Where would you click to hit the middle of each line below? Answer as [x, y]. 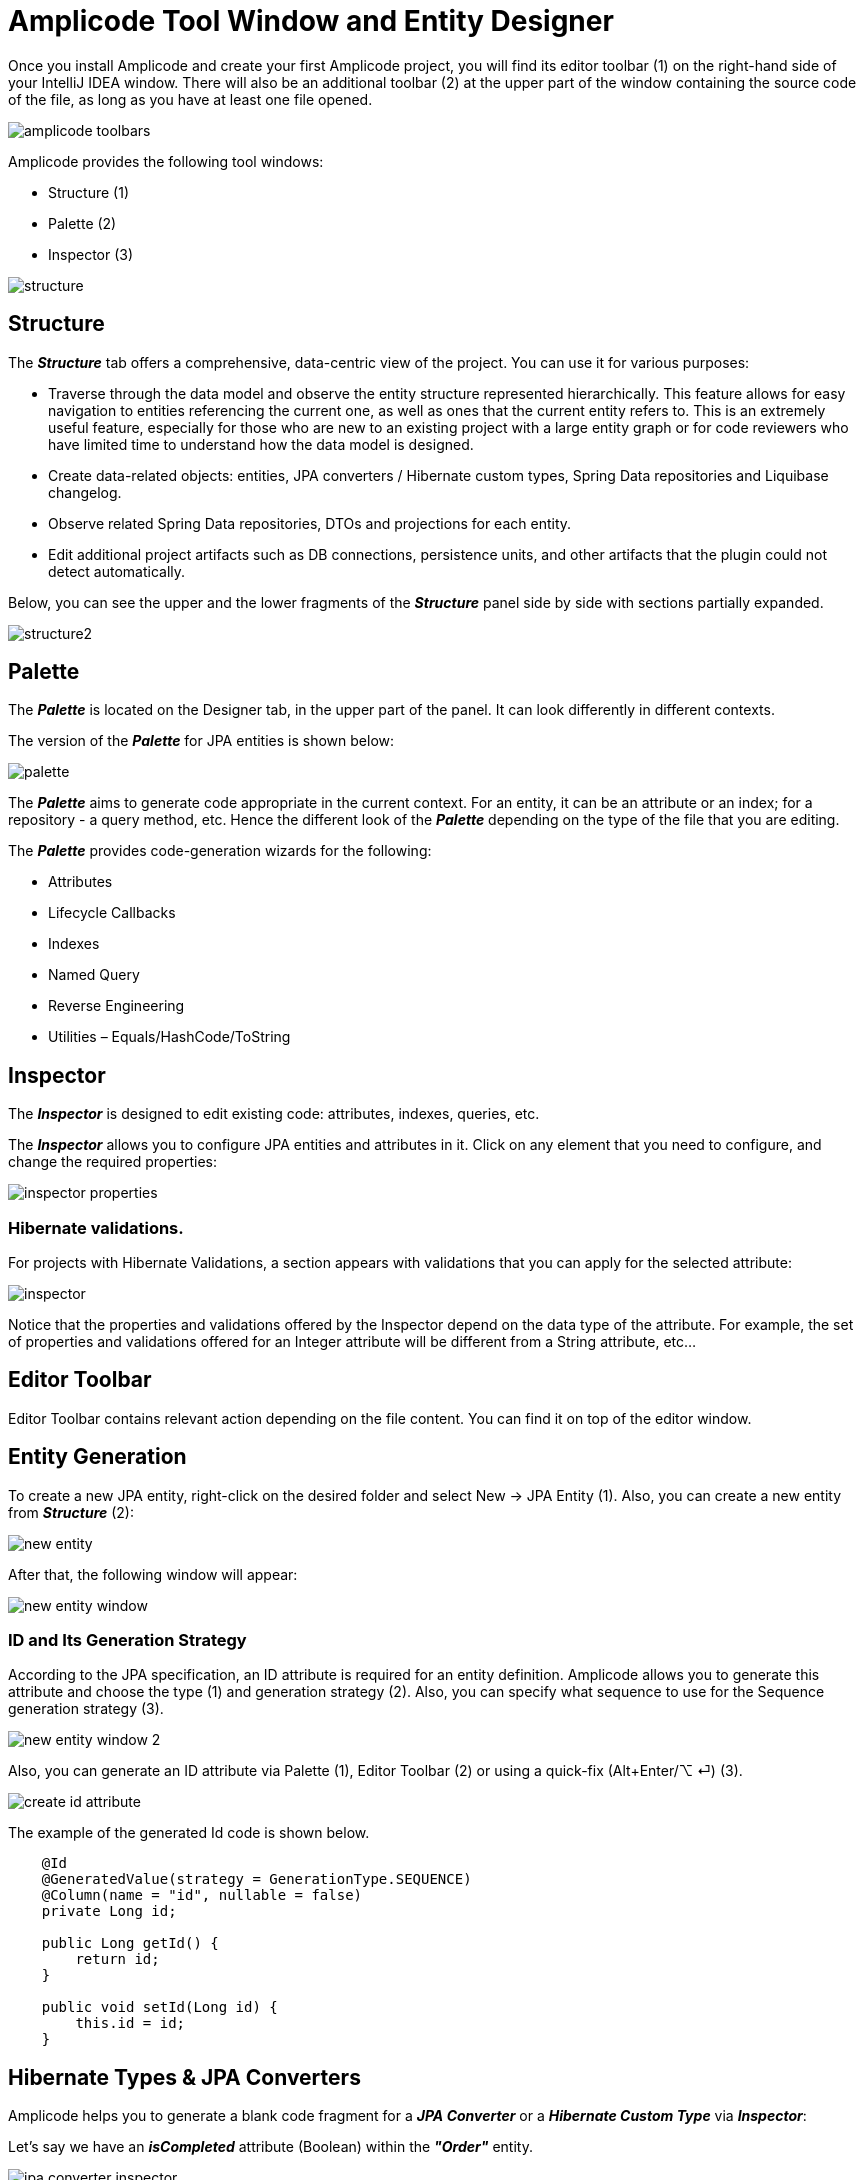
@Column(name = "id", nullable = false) [202, 1895]
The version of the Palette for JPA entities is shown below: [201, 741]
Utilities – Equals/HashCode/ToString [169, 1037]
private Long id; [109, 1911]
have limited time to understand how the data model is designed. [261, 444]
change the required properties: [112, 1162]
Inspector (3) [91, 254]
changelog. [85, 492]
